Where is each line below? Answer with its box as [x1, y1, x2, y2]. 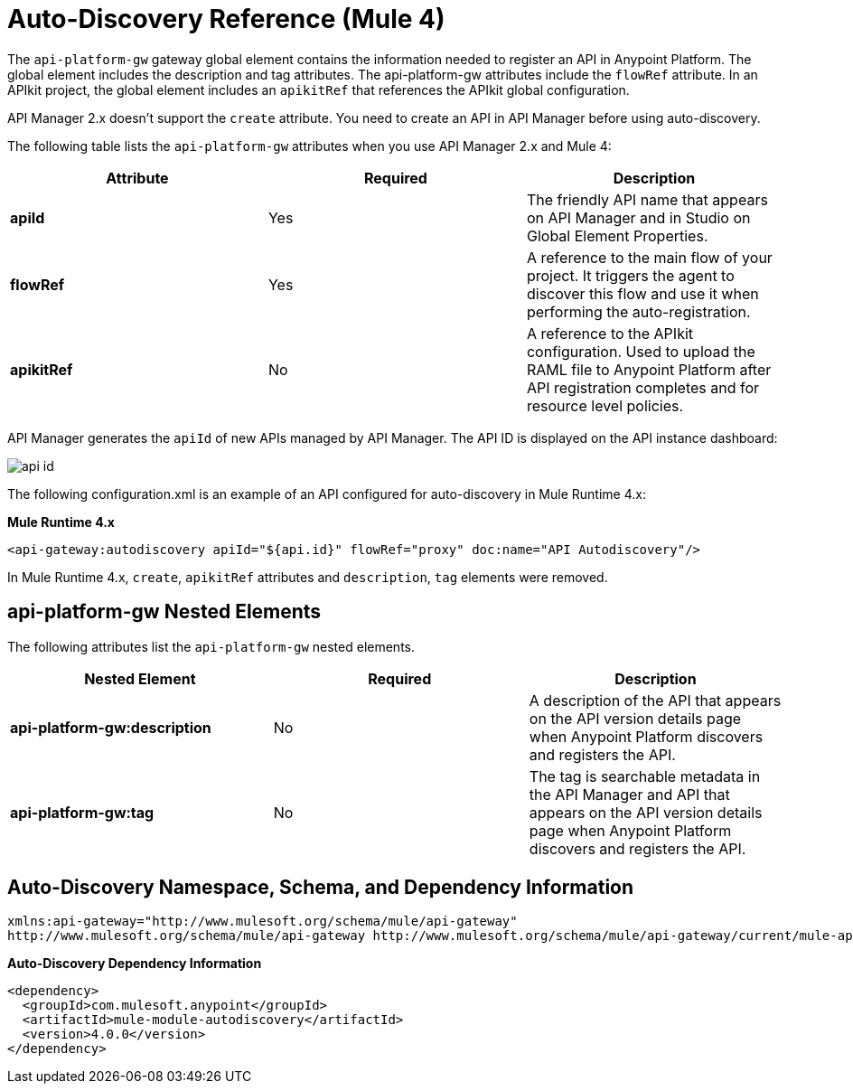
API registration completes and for [526, 378, 760, 397]
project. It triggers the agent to [526, 266, 735, 285]
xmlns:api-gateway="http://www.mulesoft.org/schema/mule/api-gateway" [7, 914, 518, 929]
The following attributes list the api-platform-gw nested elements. [7, 638, 415, 654]
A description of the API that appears [529, 691, 782, 710]
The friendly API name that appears [526, 190, 768, 209]
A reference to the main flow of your [526, 248, 773, 267]
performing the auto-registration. [526, 302, 751, 321]
